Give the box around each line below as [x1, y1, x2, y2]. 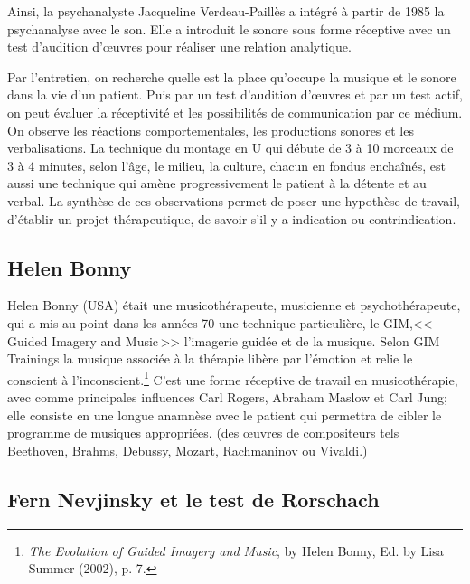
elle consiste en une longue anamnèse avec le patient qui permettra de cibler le [7, 405, 442, 424]
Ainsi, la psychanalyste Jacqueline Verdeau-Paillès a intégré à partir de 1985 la [7, 2, 445, 20]
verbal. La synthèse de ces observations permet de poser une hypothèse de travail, [7, 191, 460, 210]
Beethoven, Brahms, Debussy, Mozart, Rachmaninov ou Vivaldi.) [7, 440, 368, 459]
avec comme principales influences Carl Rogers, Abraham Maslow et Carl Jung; [7, 387, 447, 406]
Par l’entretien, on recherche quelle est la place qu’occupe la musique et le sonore [7, 67, 456, 86]
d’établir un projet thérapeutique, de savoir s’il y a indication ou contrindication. [7, 209, 456, 228]
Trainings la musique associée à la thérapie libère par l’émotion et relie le [7, 349, 413, 368]
